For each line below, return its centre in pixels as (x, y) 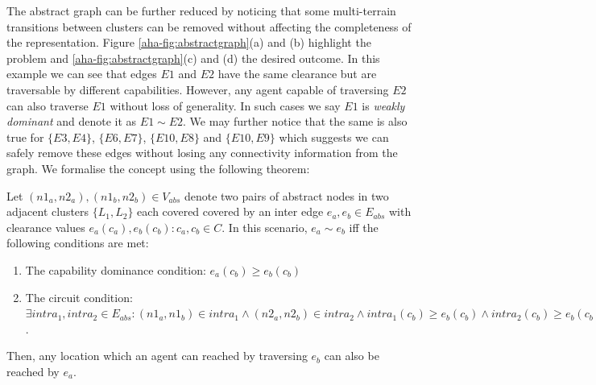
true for (25, 137)
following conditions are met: (78, 243)
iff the (364, 227)
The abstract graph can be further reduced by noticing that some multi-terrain (201, 10)
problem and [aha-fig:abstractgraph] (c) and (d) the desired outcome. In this (193, 58)
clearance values (46, 227)
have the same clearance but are (297, 74)
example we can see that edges (82, 74)
